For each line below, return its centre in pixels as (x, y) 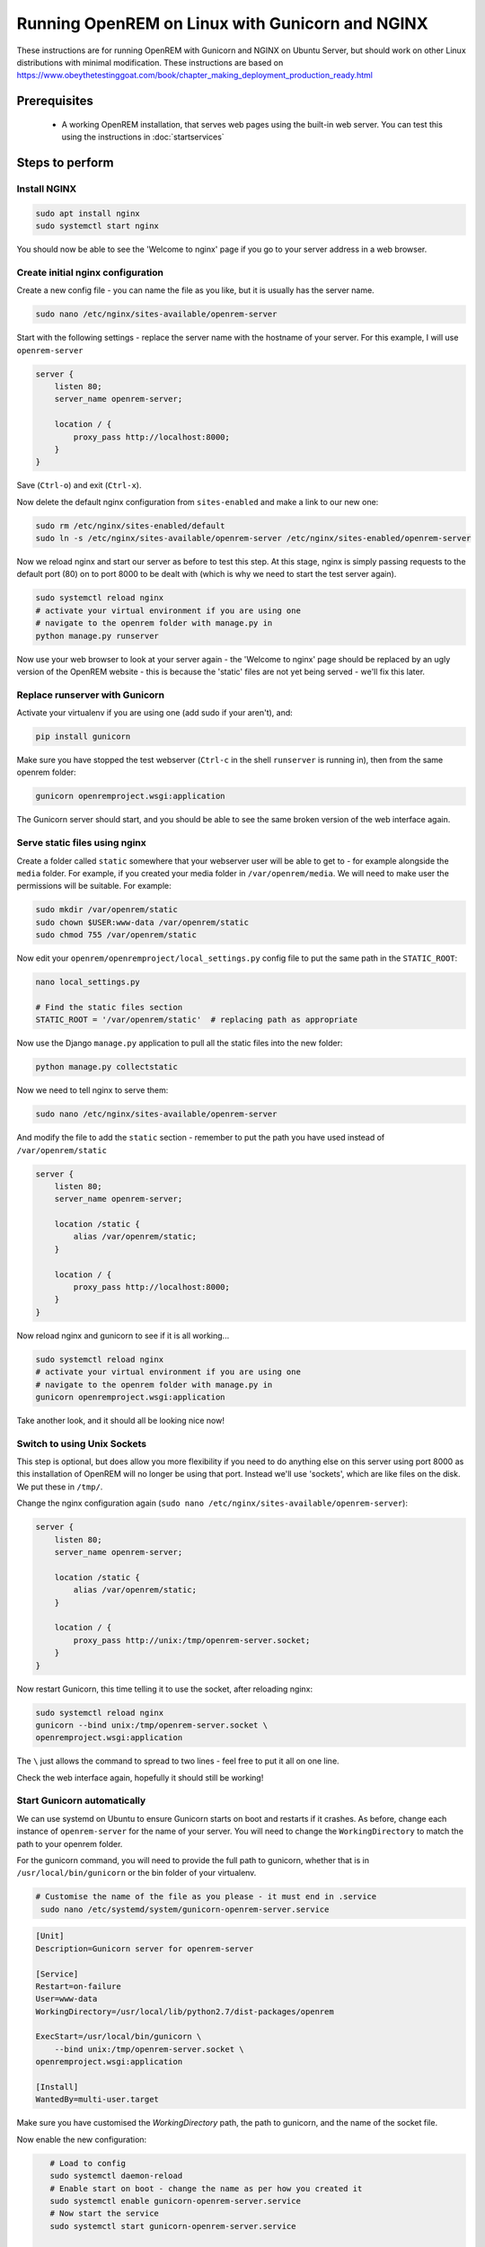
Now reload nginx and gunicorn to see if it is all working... (123, 1336)
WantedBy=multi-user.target (97, 2100)
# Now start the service (104, 2214)
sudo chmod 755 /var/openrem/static (116, 935)
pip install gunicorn (83, 737)
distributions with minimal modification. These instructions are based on (150, 62)
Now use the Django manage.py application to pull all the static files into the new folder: (180, 1044)
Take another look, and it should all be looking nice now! (120, 1420)
